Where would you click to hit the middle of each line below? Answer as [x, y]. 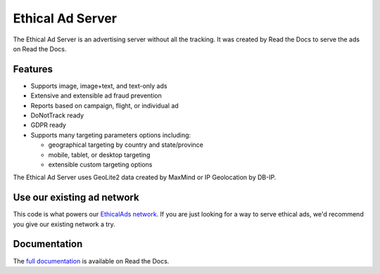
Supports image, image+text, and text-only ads [99, 86]
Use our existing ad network [76, 198]
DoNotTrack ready [57, 115]
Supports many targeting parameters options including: [111, 135]
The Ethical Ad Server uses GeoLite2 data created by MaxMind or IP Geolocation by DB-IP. [145, 177]
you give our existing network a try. [64, 224]
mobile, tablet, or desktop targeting [99, 155]
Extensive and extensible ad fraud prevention [96, 96]
